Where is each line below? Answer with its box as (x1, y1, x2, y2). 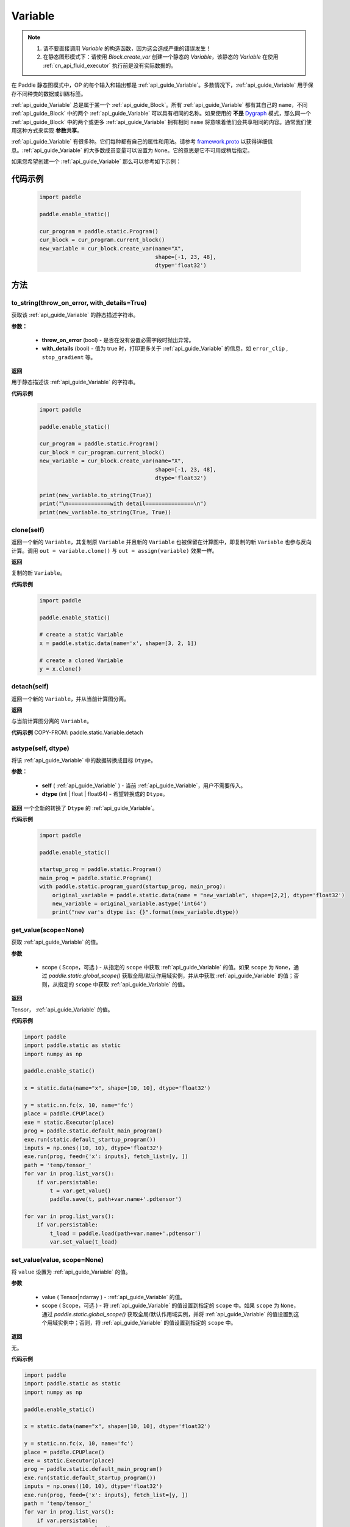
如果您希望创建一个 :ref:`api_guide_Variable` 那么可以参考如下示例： (11, 158, 182, 165)
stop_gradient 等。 (41, 353, 96, 360)
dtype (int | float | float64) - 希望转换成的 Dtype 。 (41, 790, 168, 798)
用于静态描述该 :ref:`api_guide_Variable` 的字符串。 (11, 379, 139, 386)
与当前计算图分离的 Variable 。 (11, 718, 93, 725)
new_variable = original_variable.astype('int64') (52, 900, 207, 907)
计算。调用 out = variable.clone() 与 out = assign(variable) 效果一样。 (11, 547, 218, 554)
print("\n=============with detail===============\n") (39, 500, 207, 507)
